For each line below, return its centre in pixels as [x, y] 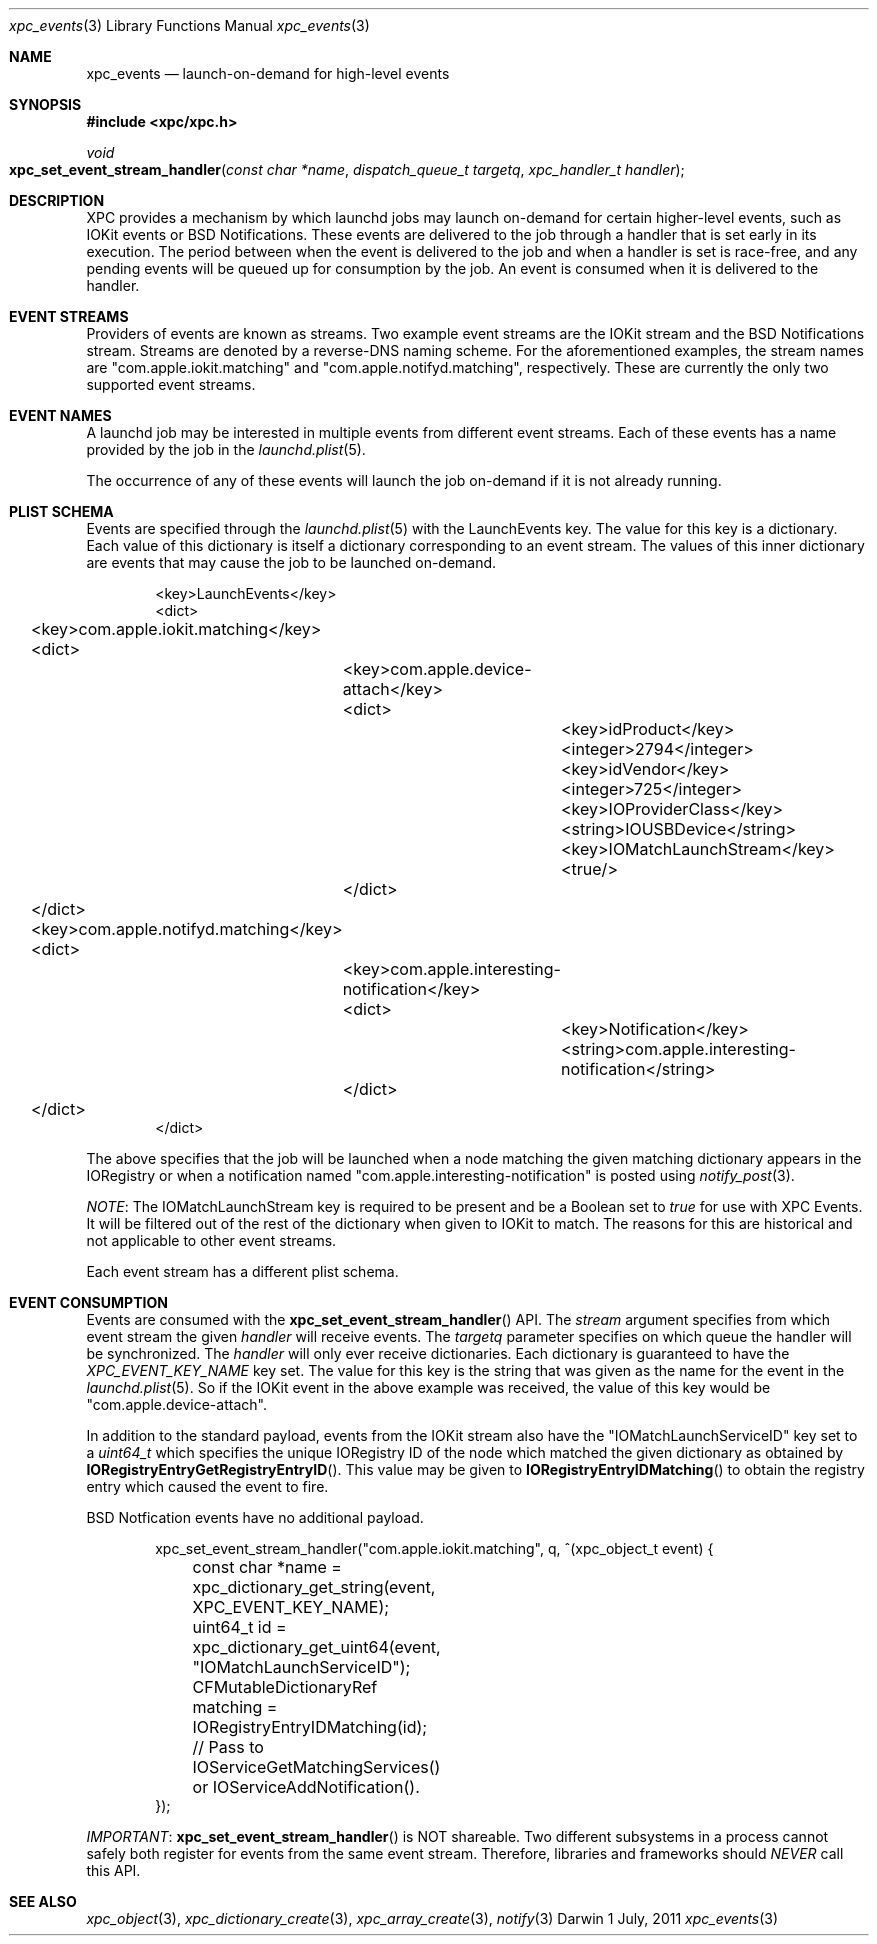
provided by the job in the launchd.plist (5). [226, 449]
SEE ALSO [43, 1901]
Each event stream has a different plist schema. [242, 1271]
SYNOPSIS [45, 104]
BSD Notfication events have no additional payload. [255, 1517]
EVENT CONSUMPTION [88, 1302]
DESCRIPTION [57, 200]
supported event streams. [171, 384]
